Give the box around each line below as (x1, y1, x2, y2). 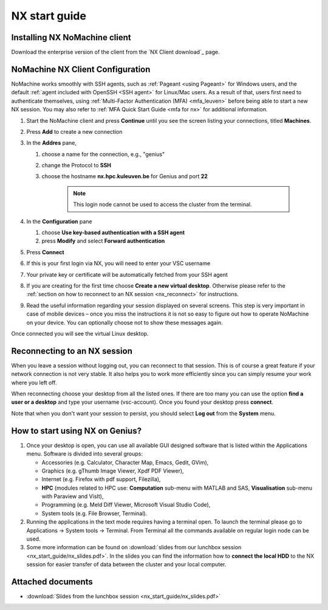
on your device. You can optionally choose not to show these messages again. (26, 319, 223, 326)
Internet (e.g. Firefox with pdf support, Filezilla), (41, 476, 161, 483)
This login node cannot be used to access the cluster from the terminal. (73, 201, 252, 208)
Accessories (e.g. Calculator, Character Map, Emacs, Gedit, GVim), (41, 459, 209, 466)
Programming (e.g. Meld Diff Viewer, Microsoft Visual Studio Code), (41, 501, 211, 508)
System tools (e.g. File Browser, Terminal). (41, 510, 148, 517)
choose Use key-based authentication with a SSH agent (41, 229, 185, 237)
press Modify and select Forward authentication (41, 237, 165, 244)
